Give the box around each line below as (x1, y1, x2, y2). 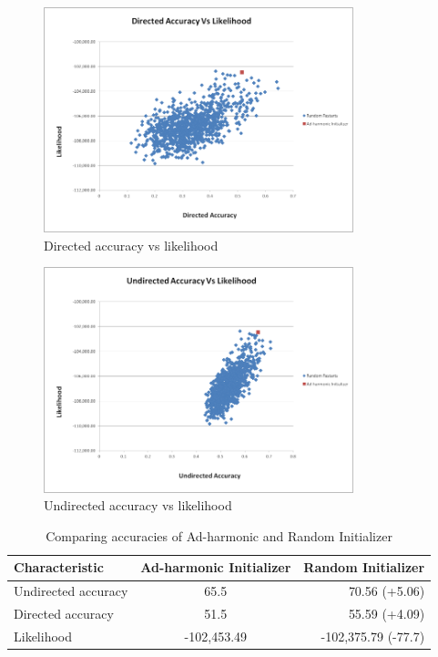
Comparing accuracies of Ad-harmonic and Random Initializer (46, 526, 392, 545)
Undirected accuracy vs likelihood (44, 496, 232, 515)
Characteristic (14, 558, 104, 577)
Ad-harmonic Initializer (140, 558, 291, 577)
